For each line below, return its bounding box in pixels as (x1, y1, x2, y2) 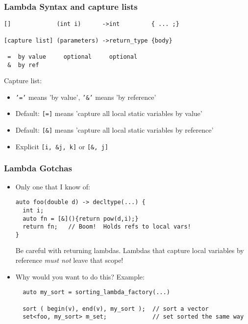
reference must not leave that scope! (15, 255, 124, 265)
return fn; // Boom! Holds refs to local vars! (23, 223, 191, 231)
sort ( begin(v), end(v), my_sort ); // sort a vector (23, 305, 209, 312)
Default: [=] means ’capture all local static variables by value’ (15, 108, 202, 118)
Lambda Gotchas (4, 162, 72, 174)
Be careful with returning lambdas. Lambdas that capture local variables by (15, 245, 244, 255)
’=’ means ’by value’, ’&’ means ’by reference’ (15, 92, 156, 102)
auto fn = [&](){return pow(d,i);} (23, 215, 139, 222)
